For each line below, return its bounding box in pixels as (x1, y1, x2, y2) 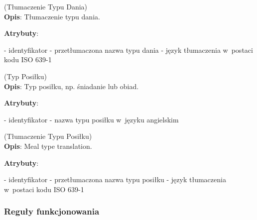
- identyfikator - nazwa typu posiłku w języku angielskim (4, 114, 179, 124)
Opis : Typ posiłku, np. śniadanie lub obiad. (4, 81, 139, 91)
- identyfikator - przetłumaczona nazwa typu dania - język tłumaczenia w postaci (4, 44, 253, 55)
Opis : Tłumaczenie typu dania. (4, 11, 100, 21)
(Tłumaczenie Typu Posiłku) (4, 131, 92, 141)
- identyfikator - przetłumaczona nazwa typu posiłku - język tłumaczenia (4, 174, 226, 185)
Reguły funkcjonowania (4, 205, 100, 218)
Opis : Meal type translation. (4, 140, 92, 151)
